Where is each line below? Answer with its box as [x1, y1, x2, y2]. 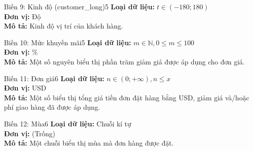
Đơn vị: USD [4, 83, 46, 93]
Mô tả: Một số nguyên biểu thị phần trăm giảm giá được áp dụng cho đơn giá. [4, 56, 245, 66]
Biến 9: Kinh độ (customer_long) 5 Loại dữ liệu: [4, 1, 155, 11]
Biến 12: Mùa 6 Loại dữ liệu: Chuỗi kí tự [4, 118, 131, 128]
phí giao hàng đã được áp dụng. [4, 102, 100, 112]
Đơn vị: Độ [4, 11, 41, 21]
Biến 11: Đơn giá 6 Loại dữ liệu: [4, 73, 105, 83]
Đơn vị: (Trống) [4, 128, 55, 138]
